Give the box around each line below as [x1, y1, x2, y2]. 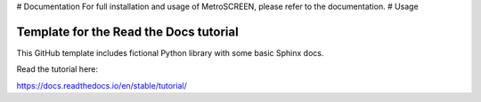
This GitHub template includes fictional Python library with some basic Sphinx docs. [16, 47, 324, 58]
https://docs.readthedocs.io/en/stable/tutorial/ [16, 80, 187, 90]
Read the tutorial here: [16, 64, 98, 75]
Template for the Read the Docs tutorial [16, 24, 240, 39]
